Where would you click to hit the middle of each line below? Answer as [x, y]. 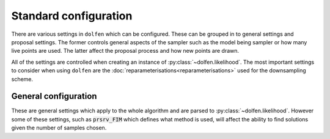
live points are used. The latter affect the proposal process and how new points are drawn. [125, 51]
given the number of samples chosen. [59, 128]
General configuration [54, 96]
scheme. [22, 79]
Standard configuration [72, 16]
